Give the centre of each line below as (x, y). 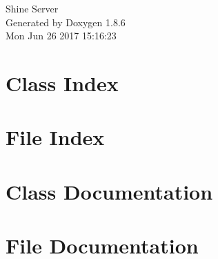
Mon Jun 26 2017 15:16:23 (61, 36)
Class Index (62, 83)
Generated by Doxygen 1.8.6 (66, 22)
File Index (55, 137)
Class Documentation (109, 191)
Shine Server (32, 8)
